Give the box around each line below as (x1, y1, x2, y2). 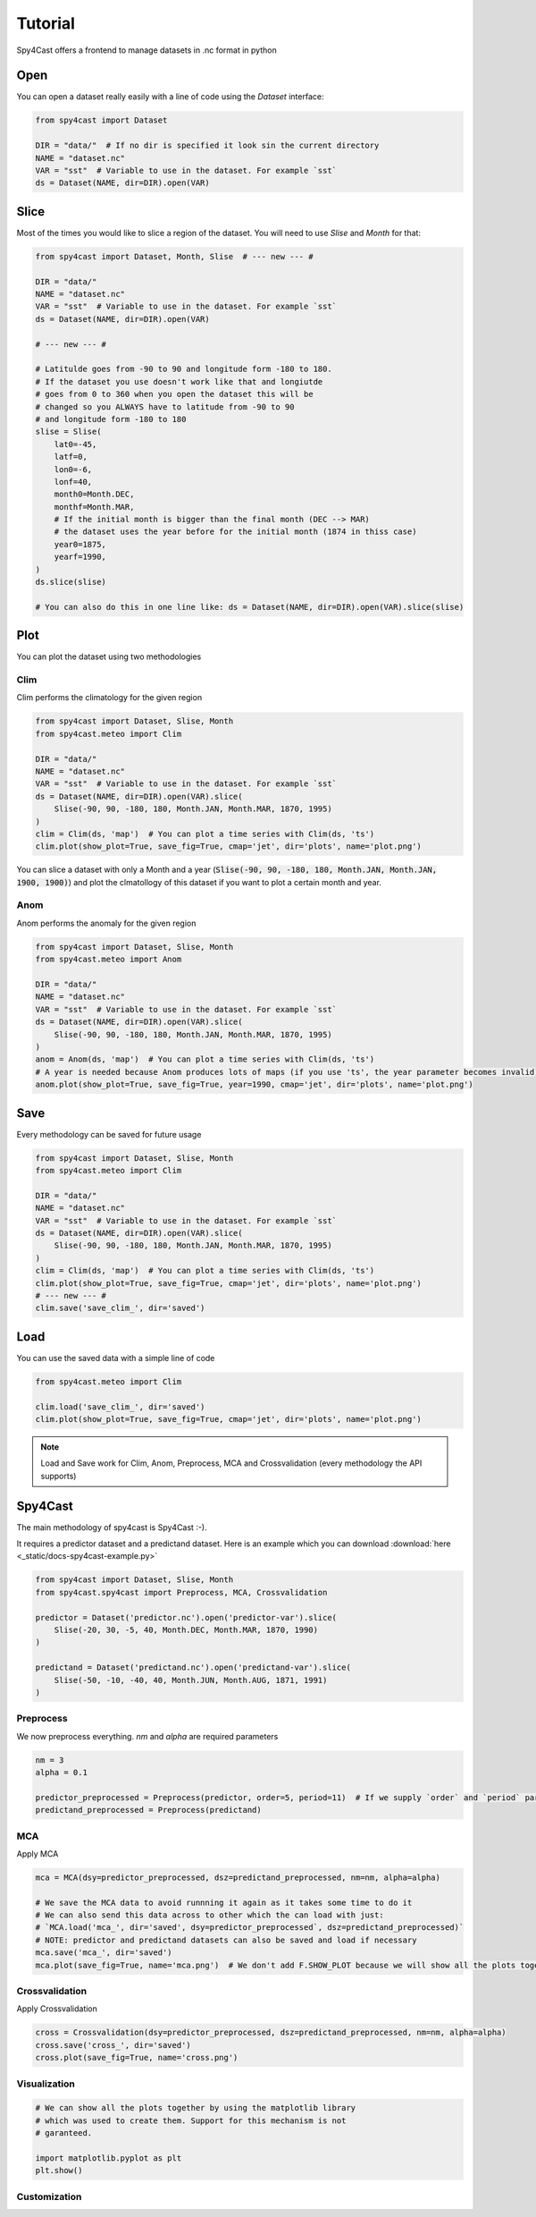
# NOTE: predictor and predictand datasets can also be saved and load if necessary (35, 1934, 417, 1945)
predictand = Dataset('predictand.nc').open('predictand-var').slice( (35, 1663, 352, 1672)
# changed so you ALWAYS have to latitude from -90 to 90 (35, 402, 295, 411)
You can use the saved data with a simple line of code (16, 1352, 215, 1363)
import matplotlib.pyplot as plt (35, 2153, 182, 2163)
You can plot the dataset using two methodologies (16, 651, 202, 662)
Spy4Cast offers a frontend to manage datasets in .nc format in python (16, 45, 277, 55)
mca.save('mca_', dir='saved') (35, 1948, 173, 1958)
